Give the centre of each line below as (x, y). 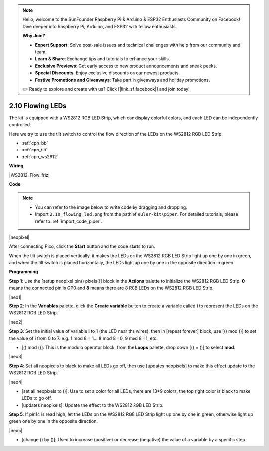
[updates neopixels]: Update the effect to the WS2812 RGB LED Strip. (93, 405)
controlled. (20, 125)
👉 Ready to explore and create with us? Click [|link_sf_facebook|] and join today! (106, 89)
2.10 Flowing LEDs (38, 105)
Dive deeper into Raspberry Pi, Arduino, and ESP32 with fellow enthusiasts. (100, 26)
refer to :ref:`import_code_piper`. (68, 221)
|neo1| (15, 297)
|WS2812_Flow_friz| (29, 175)
